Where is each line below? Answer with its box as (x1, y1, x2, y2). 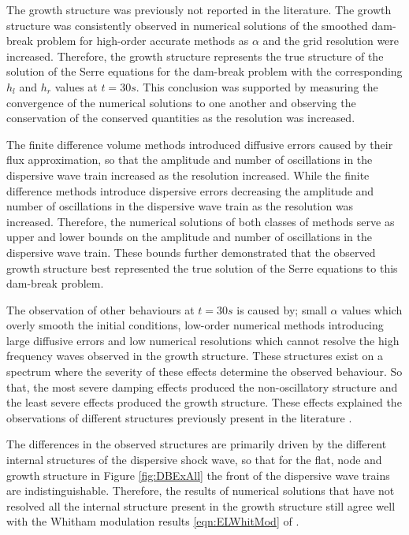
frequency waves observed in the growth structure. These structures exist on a (6, 347, 383, 364)
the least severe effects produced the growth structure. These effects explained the (6, 394, 402, 411)
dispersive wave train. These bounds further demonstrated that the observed (6, 243, 376, 260)
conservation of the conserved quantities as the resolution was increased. (6, 110, 355, 126)
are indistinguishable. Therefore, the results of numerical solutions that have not (6, 482, 395, 499)
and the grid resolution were (262, 32, 400, 49)
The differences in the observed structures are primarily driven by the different (6, 436, 387, 452)
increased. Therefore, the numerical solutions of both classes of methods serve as (6, 213, 395, 229)
